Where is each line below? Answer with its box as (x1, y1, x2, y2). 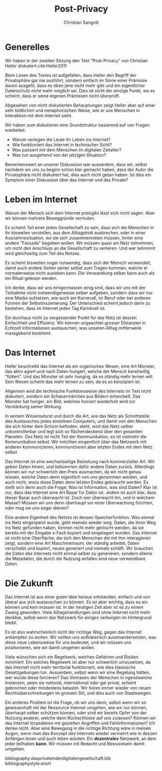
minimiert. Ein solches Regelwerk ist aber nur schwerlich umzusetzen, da (5, 659, 151, 665)
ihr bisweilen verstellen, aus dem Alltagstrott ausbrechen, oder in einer (5, 230, 146, 235)
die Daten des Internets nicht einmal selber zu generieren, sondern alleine (5, 550, 152, 556)
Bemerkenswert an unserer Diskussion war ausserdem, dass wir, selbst (5, 161, 147, 167)
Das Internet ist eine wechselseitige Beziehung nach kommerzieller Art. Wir (5, 458, 155, 464)
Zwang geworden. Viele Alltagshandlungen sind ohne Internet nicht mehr (5, 609, 151, 615)
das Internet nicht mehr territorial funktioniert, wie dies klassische (5, 664, 136, 670)
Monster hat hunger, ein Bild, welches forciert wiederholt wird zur (5, 398, 136, 404)
